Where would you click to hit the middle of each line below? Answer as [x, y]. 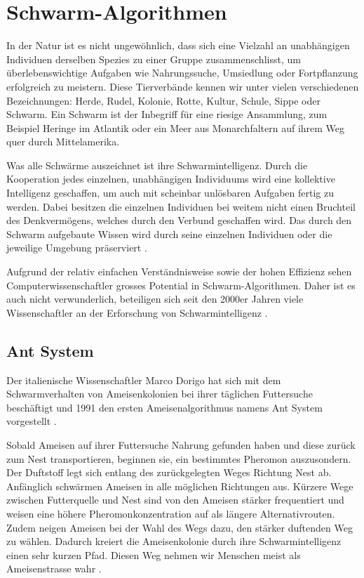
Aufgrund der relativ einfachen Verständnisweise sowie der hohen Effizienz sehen [179, 271]
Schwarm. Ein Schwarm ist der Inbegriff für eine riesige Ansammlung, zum [167, 114]
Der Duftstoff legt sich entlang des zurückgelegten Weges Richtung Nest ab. [169, 472]
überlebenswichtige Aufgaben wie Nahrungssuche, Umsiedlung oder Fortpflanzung [182, 73]
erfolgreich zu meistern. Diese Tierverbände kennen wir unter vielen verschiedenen [183, 86]
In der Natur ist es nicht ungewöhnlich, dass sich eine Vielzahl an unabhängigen [178, 45]
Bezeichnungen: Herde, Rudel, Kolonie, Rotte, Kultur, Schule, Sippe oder [163, 100]
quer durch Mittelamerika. [63, 142]
